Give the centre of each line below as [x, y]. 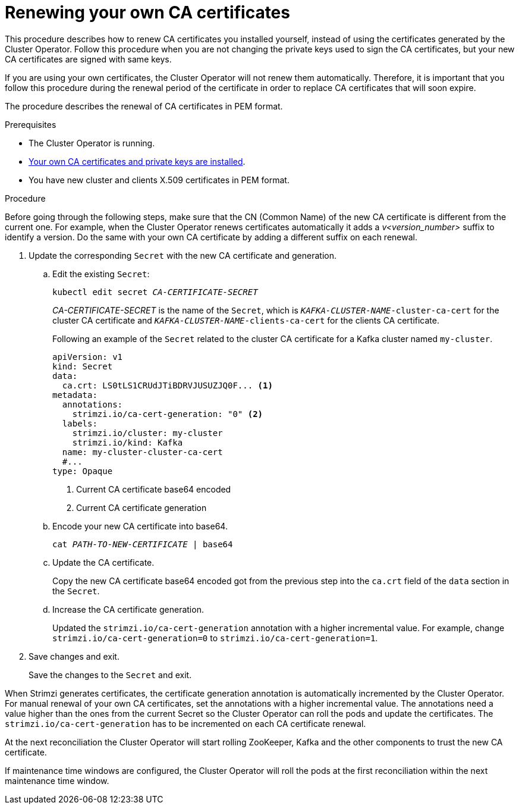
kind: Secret [83, 366]
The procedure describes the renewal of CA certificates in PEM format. [144, 106]
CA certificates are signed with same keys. [88, 59]
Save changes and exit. [74, 656]
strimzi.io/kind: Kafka [128, 442]
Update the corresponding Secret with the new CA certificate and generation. [183, 255]
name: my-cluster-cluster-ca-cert [142, 452]
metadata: [75, 395]
